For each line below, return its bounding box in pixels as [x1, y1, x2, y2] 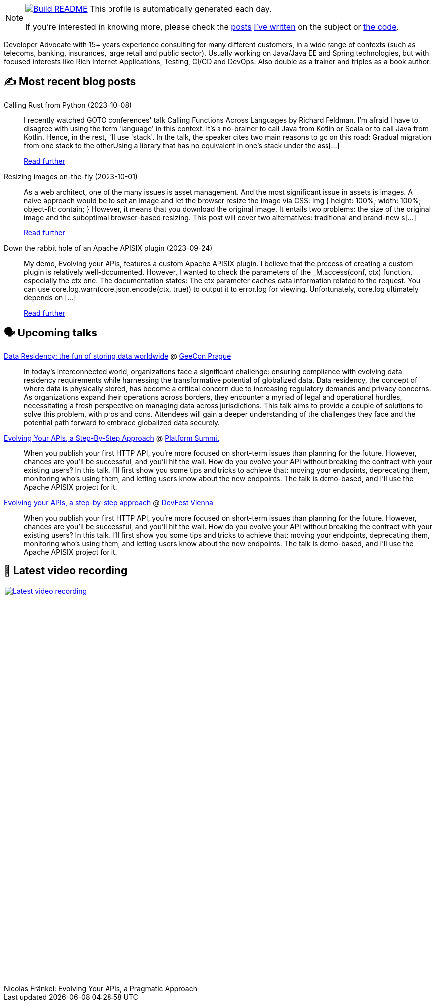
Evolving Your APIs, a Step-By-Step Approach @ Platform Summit [4, 433, 219, 442]
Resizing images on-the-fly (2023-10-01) [4, 172, 138, 181]
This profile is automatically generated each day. [90, 4, 272, 14]
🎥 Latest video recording [4, 564, 128, 577]
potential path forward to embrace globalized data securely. [24, 418, 220, 427]
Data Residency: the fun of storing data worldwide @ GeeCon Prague [4, 351, 231, 360]
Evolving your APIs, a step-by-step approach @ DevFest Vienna [4, 498, 213, 507]
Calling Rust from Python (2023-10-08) [4, 100, 132, 109]
